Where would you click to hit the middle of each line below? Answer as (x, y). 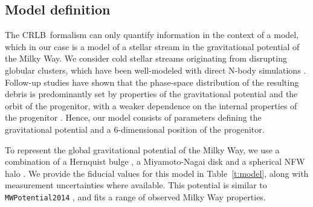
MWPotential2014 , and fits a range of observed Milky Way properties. (135, 196)
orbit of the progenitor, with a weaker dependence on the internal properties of (151, 105)
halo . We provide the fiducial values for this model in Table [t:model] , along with (157, 173)
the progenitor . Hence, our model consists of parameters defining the (133, 117)
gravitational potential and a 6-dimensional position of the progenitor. (135, 129)
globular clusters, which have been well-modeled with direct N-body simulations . (156, 70)
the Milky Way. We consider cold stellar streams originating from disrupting (146, 58)
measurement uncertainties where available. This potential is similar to (136, 185)
